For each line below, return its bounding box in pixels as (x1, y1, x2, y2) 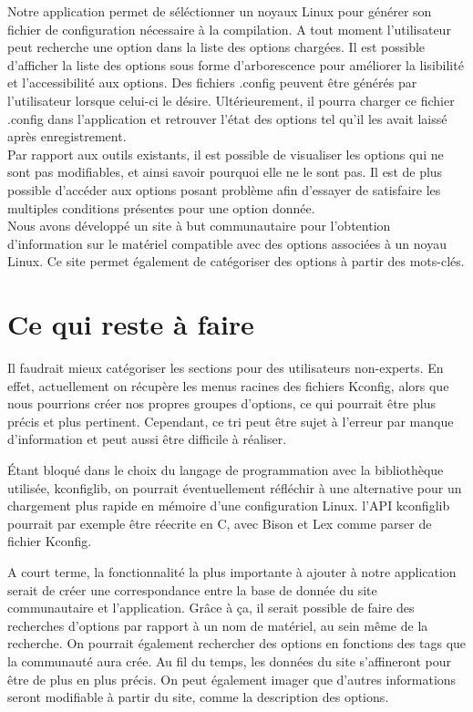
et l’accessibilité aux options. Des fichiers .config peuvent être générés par (7, 73, 417, 92)
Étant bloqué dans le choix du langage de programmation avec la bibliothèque (7, 460, 444, 479)
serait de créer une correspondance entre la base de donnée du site (7, 580, 377, 599)
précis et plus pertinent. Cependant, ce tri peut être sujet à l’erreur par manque (7, 411, 454, 430)
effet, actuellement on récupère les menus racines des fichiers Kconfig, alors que (7, 376, 449, 395)
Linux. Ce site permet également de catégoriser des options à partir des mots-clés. (7, 252, 465, 271)
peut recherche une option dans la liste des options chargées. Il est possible (7, 37, 426, 57)
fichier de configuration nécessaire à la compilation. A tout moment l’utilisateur (7, 19, 451, 38)
